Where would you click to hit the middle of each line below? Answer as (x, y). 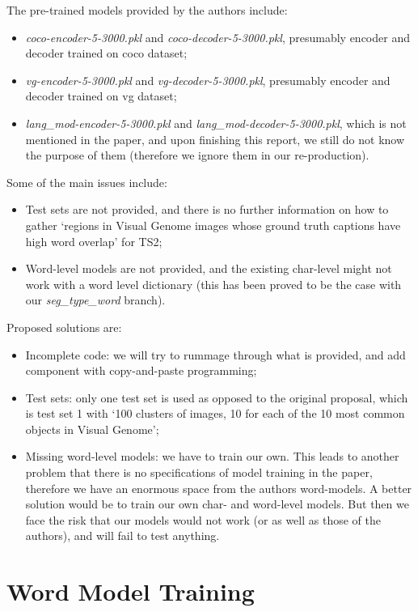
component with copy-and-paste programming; (141, 370)
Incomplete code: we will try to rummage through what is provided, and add (215, 354)
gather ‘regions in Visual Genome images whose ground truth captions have (213, 225)
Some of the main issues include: (87, 182)
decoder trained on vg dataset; (101, 96)
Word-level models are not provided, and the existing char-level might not (209, 268)
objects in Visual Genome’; (92, 429)
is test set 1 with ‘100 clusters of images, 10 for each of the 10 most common (215, 413)
